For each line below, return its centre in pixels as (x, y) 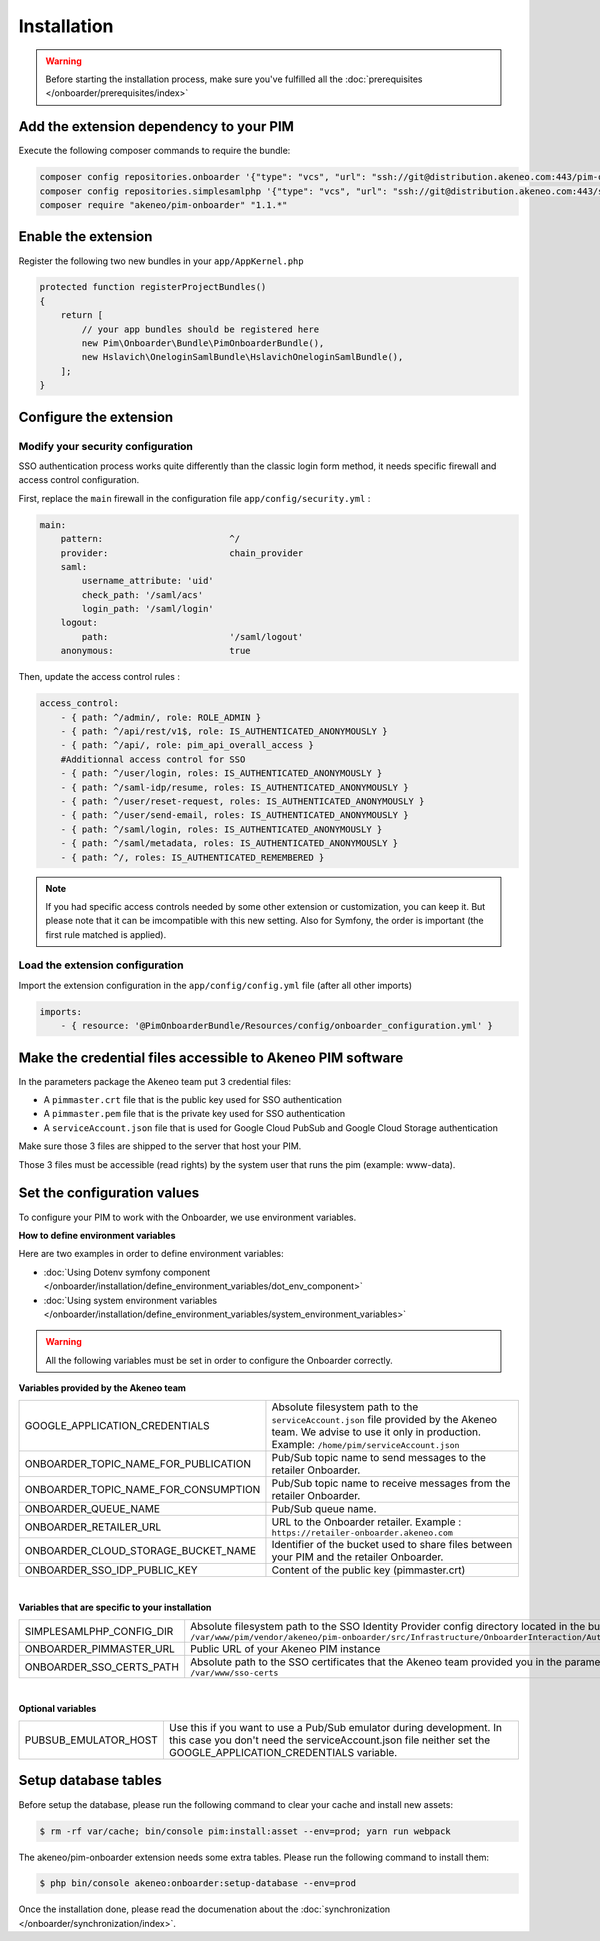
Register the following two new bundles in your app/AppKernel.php (161, 261)
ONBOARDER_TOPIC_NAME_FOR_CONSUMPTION (142, 1490)
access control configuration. (79, 480)
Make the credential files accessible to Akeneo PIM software (211, 1057)
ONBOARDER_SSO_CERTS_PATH (102, 1667)
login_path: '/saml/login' (147, 609)
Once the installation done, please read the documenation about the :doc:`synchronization (204, 1909)
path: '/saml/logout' (192, 636)
